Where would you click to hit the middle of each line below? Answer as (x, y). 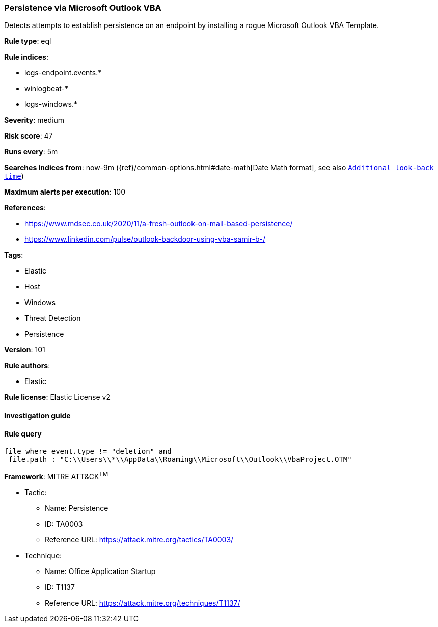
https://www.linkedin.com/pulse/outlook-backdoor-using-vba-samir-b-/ (145, 239)
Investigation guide (37, 415)
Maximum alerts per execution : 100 (65, 192)
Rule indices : (26, 57)
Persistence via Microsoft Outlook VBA (83, 8)
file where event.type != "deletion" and (88, 452)
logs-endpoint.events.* (63, 73)
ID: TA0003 (64, 524)
